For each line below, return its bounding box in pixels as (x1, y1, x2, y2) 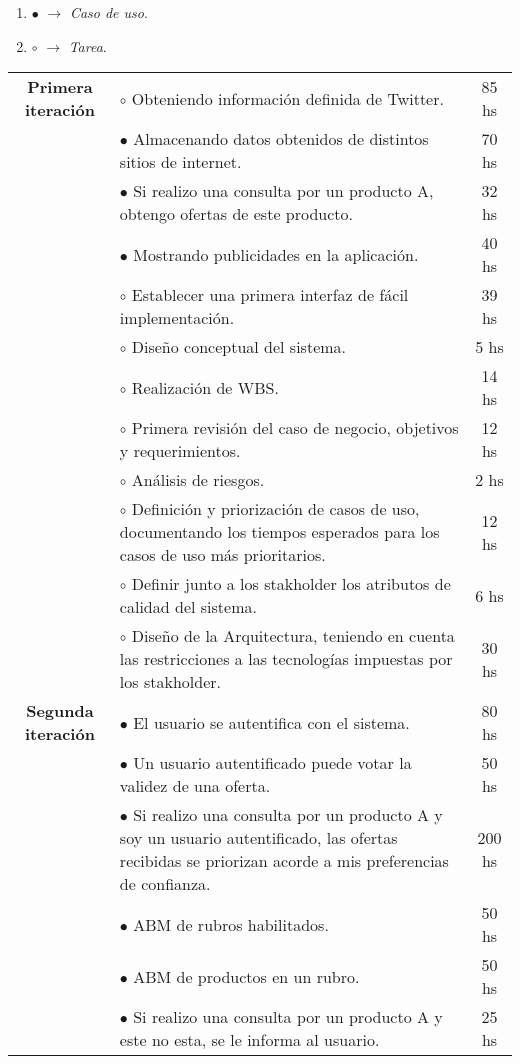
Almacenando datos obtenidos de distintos (133, 127, 429, 151)
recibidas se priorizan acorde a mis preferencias (119, 849, 449, 873)
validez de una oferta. (119, 774, 271, 798)
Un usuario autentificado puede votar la (133, 751, 412, 775)
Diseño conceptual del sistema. (131, 335, 347, 359)
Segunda (26, 699, 94, 723)
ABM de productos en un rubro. (133, 964, 360, 988)
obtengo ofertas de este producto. (119, 202, 354, 226)
